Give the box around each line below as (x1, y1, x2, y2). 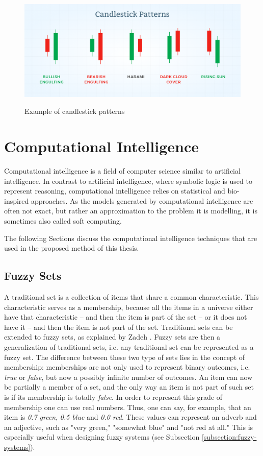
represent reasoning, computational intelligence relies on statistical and (4, 185, 225, 196)
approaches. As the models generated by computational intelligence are (31, 195, 253, 206)
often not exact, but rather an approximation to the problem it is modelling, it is (4, 205, 257, 216)
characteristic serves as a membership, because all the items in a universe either (4, 301, 253, 312)
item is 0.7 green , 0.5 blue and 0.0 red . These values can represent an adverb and (4, 412, 257, 422)
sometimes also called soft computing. (4, 215, 122, 226)
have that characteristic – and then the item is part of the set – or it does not (4, 311, 247, 322)
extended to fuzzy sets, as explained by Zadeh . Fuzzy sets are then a (4, 331, 221, 342)
